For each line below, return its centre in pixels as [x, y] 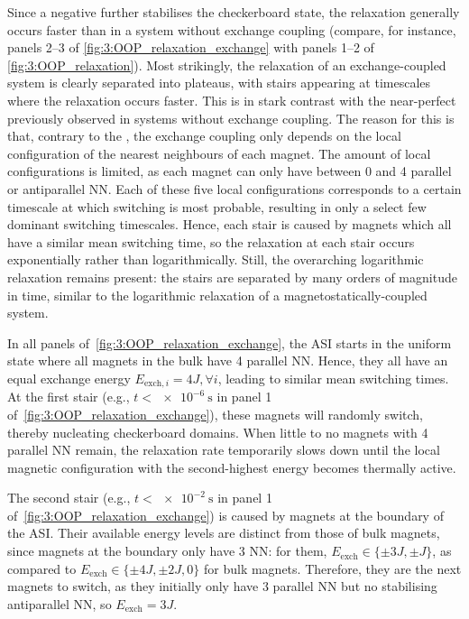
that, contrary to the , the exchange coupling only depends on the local [204, 136]
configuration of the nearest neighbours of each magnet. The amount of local [219, 153]
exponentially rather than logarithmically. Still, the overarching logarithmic [216, 259]
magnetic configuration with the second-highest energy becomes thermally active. [232, 467]
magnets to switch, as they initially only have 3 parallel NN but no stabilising [222, 586]
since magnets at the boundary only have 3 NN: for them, [167, 551]
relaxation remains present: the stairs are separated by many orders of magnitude [232, 277]
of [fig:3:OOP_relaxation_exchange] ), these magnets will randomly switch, [215, 414]
